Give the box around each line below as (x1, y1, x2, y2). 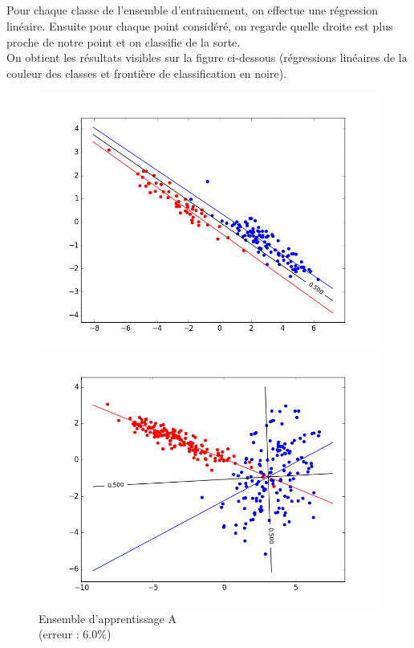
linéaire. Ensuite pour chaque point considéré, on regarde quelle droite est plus (6, 17, 393, 34)
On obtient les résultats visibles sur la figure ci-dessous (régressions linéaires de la (6, 49, 408, 66)
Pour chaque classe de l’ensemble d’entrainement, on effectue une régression (6, 2, 379, 18)
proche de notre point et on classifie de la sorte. (6, 33, 241, 50)
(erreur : (39, 626, 79, 642)
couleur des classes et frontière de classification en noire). (6, 64, 287, 81)
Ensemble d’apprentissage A (39, 609, 177, 626)
